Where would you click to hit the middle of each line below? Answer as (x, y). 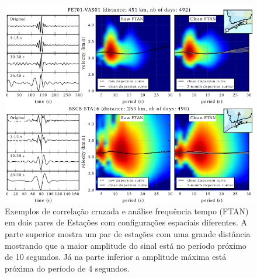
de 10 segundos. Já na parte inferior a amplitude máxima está (116, 257)
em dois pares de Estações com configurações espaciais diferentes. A (126, 222)
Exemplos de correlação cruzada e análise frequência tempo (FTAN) (127, 211)
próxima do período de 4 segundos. (67, 268)
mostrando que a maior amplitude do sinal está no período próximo (126, 245)
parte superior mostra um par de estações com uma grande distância (128, 233)
